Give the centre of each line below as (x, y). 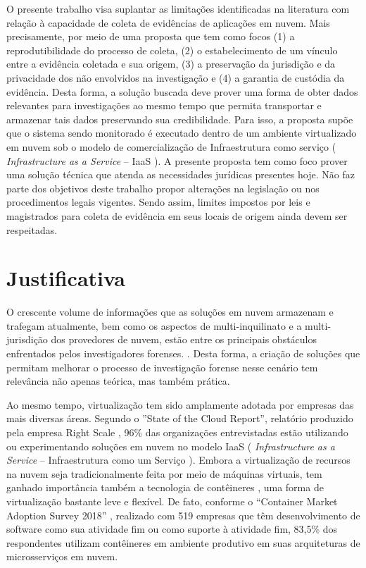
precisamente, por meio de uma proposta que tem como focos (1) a (151, 36)
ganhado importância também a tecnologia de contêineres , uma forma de (165, 487)
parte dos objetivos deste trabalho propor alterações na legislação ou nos (163, 188)
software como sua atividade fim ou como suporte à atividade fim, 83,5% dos (172, 529)
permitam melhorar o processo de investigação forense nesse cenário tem (162, 367)
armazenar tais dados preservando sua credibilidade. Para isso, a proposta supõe (180, 119)
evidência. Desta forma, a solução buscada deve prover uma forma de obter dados (182, 91)
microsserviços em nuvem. (62, 556)
